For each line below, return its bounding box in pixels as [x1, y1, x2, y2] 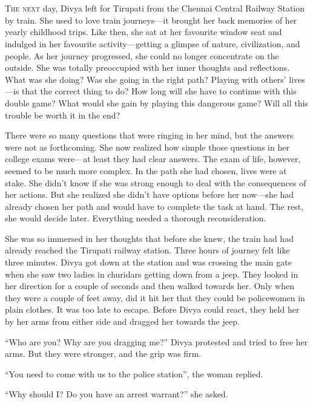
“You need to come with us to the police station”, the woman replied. [5, 367, 263, 380]
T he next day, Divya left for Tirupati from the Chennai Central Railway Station [5, 2, 305, 15]
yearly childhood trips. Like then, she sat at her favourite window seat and [5, 25, 282, 38]
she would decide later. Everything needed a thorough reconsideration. [5, 212, 266, 224]
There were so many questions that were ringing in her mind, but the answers [5, 129, 294, 142]
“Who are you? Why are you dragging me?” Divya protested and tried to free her [5, 335, 308, 348]
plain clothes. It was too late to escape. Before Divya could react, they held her [5, 303, 300, 316]
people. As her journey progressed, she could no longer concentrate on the [5, 49, 279, 62]
